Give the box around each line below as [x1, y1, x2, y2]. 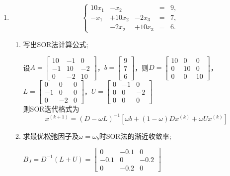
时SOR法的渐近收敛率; [99, 130, 171, 141]
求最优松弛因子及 [23, 130, 79, 141]
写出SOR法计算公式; [23, 39, 88, 49]
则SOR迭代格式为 [23, 103, 79, 114]
